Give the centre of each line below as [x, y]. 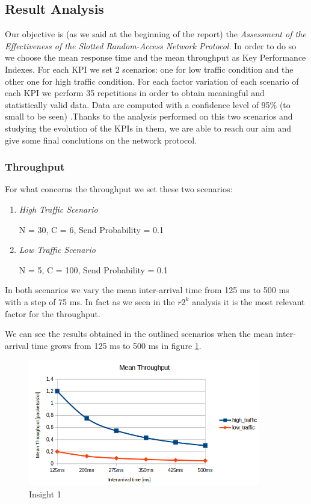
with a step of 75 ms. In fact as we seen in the [90, 301]
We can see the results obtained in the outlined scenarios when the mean [139, 334]
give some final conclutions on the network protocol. [101, 140]
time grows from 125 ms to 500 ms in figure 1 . [116, 345]
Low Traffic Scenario [57, 250]
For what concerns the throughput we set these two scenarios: [119, 189]
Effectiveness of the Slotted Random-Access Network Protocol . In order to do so [151, 45]
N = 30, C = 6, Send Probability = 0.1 [91, 229]
